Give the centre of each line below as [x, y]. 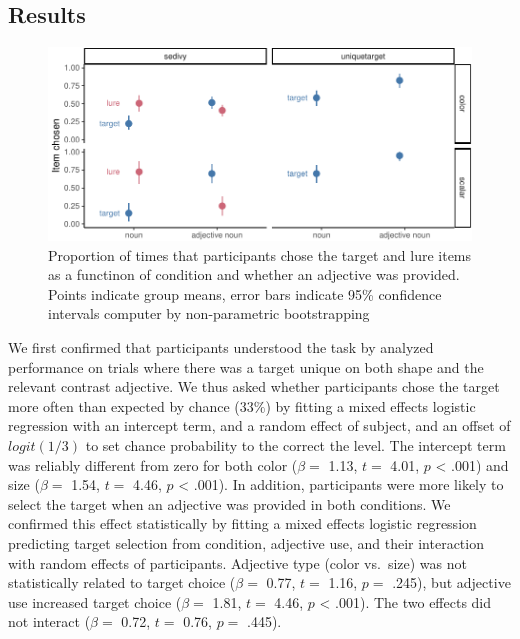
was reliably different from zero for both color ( [153, 464]
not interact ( [49, 621]
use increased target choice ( [95, 601]
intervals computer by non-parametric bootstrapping [209, 313]
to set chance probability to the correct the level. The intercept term [295, 445]
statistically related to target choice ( [122, 582]
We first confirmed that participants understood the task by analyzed [221, 347]
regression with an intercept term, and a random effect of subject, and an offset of [259, 425]
